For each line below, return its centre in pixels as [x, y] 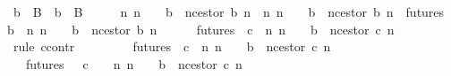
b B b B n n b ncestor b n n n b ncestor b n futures [229, 11]
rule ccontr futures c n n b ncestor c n [172, 46]
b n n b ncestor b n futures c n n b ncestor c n [201, 29]
